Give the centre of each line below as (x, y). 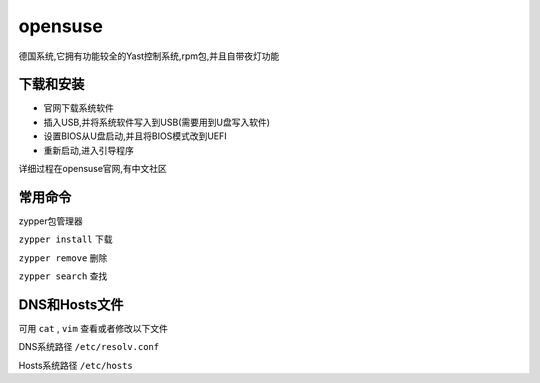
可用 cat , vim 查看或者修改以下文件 (93, 328)
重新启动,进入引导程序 (89, 150)
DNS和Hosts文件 (71, 304)
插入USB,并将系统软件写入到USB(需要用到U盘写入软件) (156, 122)
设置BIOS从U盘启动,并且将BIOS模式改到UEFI (135, 136)
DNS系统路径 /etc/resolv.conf (89, 347)
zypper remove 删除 (63, 257)
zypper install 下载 (65, 239)
